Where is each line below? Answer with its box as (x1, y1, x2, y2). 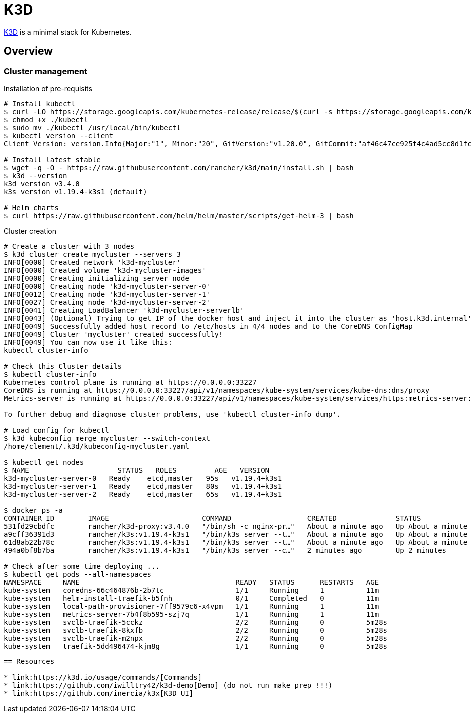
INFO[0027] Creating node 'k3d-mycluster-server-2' (4, 298, 211, 306)
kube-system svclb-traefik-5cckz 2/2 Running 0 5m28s (4, 618, 388, 626)
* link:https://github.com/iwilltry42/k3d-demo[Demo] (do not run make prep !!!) (4, 681, 333, 689)
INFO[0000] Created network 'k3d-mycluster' (4, 258, 181, 266)
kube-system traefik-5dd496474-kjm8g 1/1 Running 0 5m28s (4, 642, 388, 650)
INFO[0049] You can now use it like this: (4, 338, 173, 346)
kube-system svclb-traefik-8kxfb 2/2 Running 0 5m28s (4, 626, 388, 634)
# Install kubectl (4, 99, 76, 108)
